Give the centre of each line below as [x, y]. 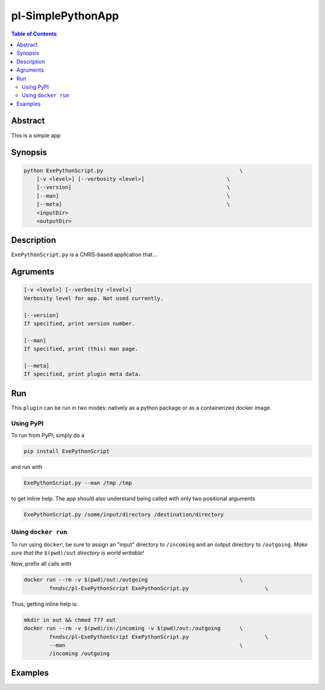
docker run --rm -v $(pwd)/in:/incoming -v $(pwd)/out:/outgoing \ [133, 629]
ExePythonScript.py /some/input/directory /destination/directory [124, 514]
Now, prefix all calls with [41, 564]
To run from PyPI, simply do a [48, 435]
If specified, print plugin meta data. [82, 374]
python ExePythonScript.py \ [133, 171]
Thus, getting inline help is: [45, 604]
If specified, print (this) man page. [81, 349]
